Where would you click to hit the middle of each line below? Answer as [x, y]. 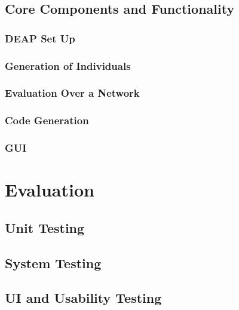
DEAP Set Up [40, 38]
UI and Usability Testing [83, 298]
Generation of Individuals [68, 65]
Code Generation [47, 120]
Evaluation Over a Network [72, 93]
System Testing [53, 263]
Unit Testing [45, 227]
